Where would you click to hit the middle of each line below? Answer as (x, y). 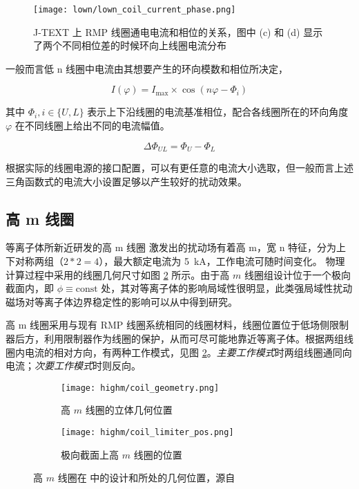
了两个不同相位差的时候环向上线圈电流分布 (130, 45)
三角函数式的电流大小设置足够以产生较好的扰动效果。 (126, 181)
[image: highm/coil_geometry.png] (140, 388)
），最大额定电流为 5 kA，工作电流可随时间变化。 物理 (222, 261)
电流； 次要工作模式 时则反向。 (73, 366)
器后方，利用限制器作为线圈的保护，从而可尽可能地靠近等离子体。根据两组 (175, 339)
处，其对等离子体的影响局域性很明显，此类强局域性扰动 (227, 288)
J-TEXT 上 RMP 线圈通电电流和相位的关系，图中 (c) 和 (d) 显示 (178, 31)
